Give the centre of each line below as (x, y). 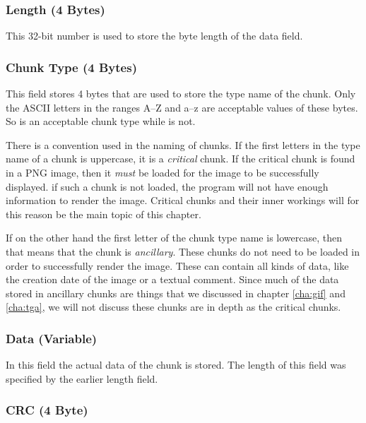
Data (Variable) (52, 338)
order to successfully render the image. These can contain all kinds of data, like (177, 265)
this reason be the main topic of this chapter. (104, 214)
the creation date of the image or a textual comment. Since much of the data (172, 279)
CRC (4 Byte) (47, 410)
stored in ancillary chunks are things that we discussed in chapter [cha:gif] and (176, 293)
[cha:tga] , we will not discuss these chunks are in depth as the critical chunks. (173, 307)
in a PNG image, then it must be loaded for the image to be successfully (163, 172)
